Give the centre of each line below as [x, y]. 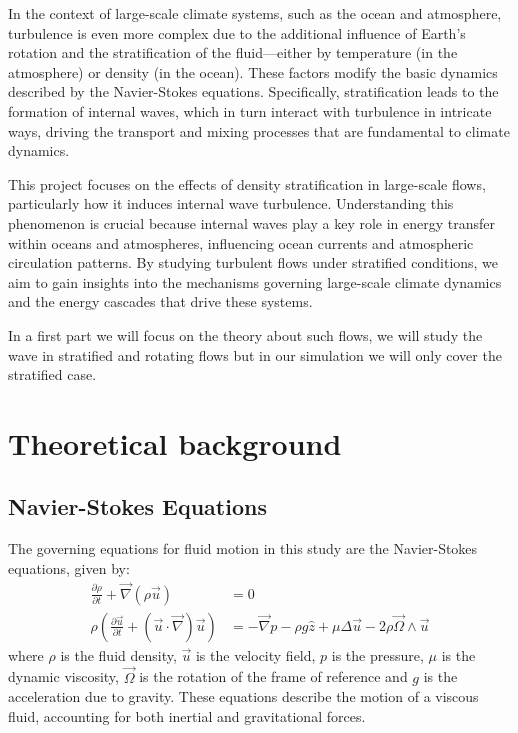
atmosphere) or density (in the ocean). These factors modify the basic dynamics [253, 71]
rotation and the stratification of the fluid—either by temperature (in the [233, 52]
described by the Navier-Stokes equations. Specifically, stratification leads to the [253, 91]
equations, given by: [69, 567]
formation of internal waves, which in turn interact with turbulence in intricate [250, 110]
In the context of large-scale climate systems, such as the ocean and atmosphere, [255, 13]
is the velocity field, [255, 654]
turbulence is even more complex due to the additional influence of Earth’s [237, 32]
